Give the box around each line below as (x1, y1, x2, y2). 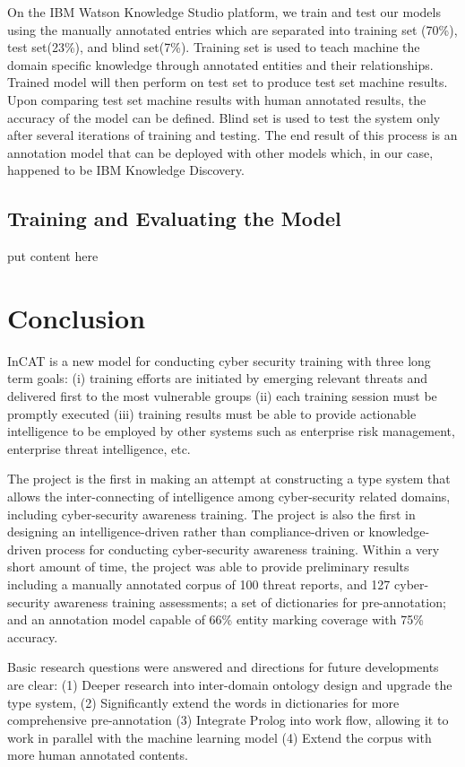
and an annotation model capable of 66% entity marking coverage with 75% (7, 610, 424, 629)
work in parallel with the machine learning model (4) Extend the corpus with (7, 728, 432, 746)
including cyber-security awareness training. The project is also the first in (7, 504, 416, 523)
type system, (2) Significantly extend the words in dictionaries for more (7, 693, 400, 711)
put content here (7, 247, 99, 266)
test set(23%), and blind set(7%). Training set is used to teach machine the (7, 38, 420, 57)
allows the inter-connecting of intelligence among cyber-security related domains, (7, 487, 451, 506)
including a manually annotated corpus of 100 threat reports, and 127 (7, 574, 391, 593)
